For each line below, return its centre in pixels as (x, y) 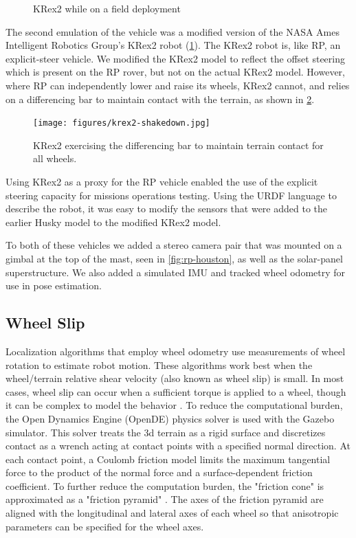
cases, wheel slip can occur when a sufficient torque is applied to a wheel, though (176, 391)
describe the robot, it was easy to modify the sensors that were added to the (167, 209)
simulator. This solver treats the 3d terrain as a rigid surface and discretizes (166, 432)
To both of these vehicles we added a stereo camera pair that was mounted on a (174, 245)
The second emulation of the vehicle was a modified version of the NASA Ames (173, 31)
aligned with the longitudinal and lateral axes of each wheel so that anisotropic (172, 513)
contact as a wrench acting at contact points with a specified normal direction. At (178, 446)
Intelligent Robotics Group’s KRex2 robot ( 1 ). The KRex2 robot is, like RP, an (173, 45)
